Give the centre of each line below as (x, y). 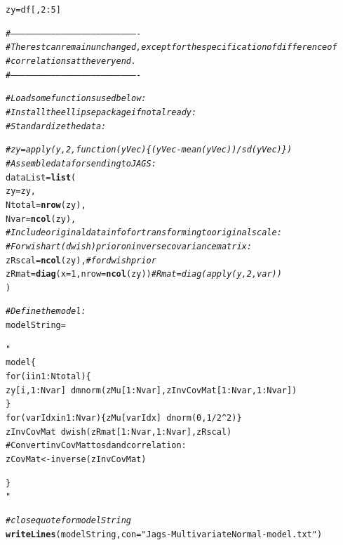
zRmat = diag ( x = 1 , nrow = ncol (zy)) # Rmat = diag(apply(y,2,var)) (144, 274)
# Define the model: (46, 311)
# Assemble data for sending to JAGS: (81, 163)
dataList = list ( (41, 177)
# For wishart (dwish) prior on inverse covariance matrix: (129, 246)
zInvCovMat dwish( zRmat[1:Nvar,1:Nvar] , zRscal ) (119, 432)
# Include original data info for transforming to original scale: (144, 233)
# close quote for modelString (68, 520)
